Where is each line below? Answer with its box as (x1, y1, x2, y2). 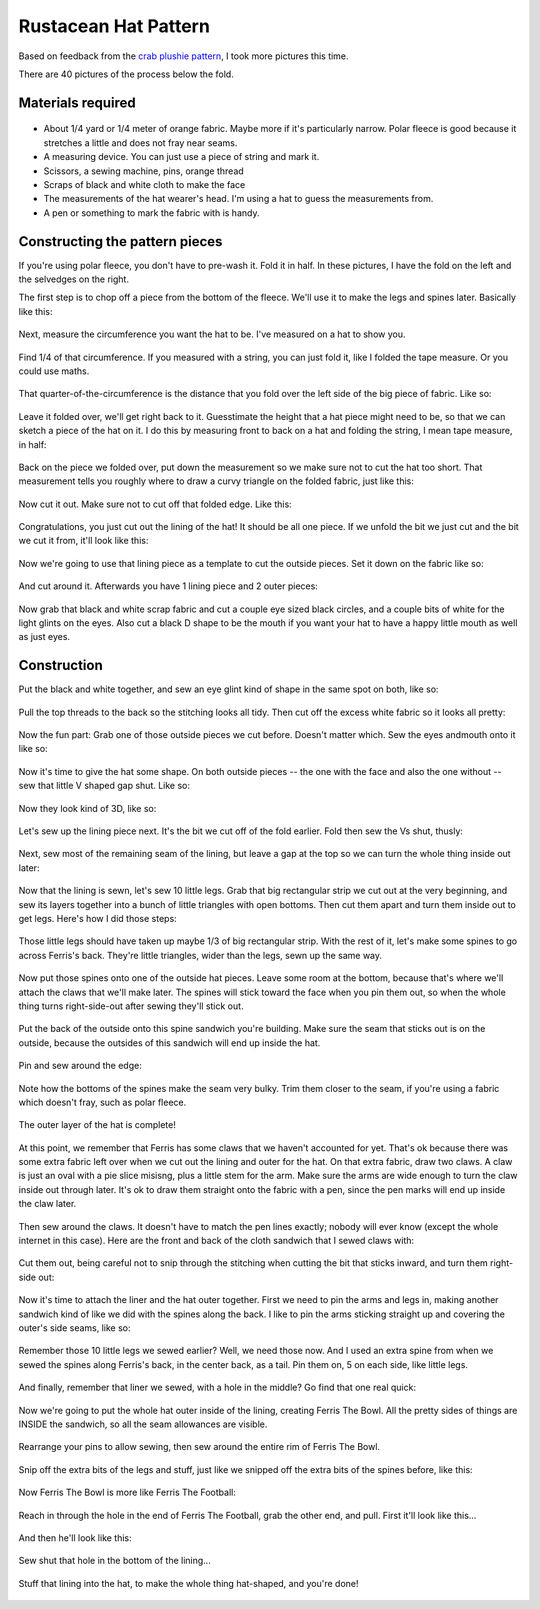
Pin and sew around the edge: (18, 1060, 142, 1072)
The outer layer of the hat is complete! (18, 1119, 177, 1131)
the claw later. (18, 1198, 77, 1210)
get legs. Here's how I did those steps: (18, 913, 177, 924)
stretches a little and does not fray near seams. (43, 136, 238, 149)
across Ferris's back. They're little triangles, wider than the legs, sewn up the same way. (18, 949, 383, 961)
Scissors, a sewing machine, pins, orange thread (43, 165, 244, 177)
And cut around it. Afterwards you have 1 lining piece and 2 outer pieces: (18, 580, 319, 592)
